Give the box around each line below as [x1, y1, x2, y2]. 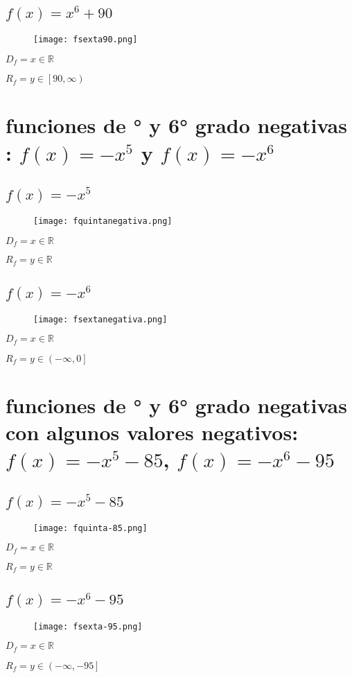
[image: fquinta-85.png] [33, 523, 148, 533]
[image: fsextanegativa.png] [33, 314, 168, 324]
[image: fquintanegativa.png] [33, 216, 173, 227]
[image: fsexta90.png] [33, 35, 138, 45]
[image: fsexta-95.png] [33, 621, 143, 632]
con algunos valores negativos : [6, 418, 299, 446]
